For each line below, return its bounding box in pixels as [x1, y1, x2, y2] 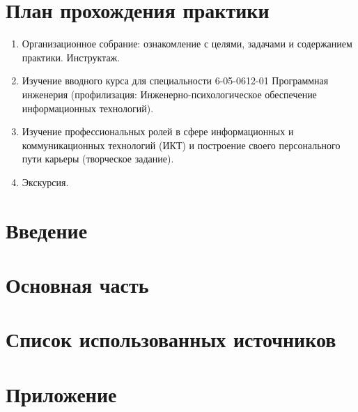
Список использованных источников [6, 325, 336, 353]
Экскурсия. [22, 174, 69, 189]
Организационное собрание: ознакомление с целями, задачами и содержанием [22, 36, 352, 51]
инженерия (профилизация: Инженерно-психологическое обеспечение [22, 86, 317, 101]
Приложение [6, 379, 117, 408]
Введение [6, 215, 88, 244]
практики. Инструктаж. [22, 49, 120, 64]
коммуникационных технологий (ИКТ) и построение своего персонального [22, 137, 341, 152]
